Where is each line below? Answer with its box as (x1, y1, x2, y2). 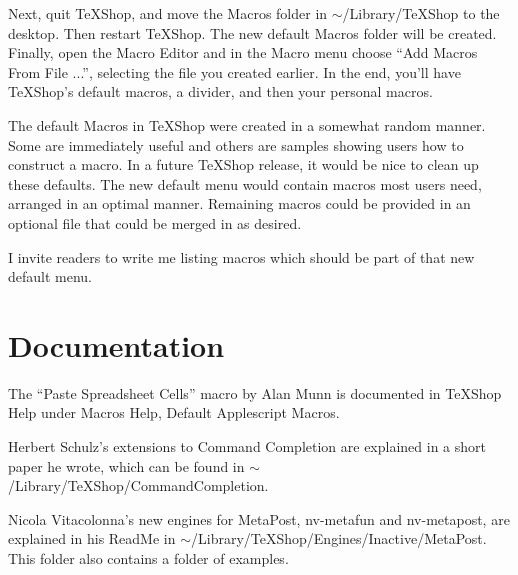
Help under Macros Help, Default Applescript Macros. (8, 402, 340, 423)
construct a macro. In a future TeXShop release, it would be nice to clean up (8, 154, 479, 175)
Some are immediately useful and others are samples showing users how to (8, 134, 464, 155)
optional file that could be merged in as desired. (8, 212, 302, 233)
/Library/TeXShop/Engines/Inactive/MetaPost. (191, 528, 487, 549)
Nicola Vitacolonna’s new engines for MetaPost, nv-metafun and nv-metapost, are (8, 508, 510, 529)
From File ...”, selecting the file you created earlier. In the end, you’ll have (8, 61, 461, 82)
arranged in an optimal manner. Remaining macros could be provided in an (8, 193, 471, 214)
